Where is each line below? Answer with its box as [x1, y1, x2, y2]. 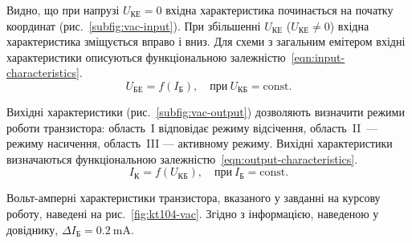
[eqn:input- [291, 48, 345, 65]
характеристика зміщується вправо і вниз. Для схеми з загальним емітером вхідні [6, 33, 406, 50]
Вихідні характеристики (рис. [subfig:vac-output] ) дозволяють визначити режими [6, 103, 405, 119]
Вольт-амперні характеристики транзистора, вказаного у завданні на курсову [6, 189, 381, 206]
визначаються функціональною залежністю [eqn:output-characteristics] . [6, 150, 358, 167]
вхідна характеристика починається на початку [165, 2, 394, 18]
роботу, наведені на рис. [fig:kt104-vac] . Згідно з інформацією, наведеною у [6, 205, 379, 221]
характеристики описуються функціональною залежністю [6, 48, 286, 65]
